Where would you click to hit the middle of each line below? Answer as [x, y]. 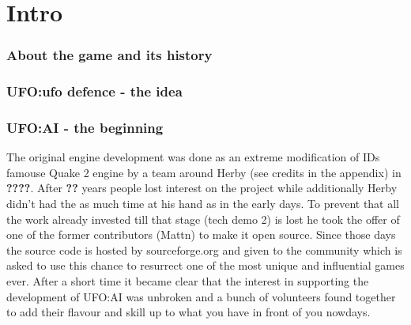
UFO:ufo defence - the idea [94, 91]
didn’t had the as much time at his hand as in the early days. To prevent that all [203, 204]
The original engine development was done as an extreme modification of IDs [193, 157]
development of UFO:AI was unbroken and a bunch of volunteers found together [201, 296]
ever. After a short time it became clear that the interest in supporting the [188, 281]
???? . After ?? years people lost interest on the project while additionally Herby [202, 188]
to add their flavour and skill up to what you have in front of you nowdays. [189, 312]
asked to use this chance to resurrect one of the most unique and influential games [205, 265]
